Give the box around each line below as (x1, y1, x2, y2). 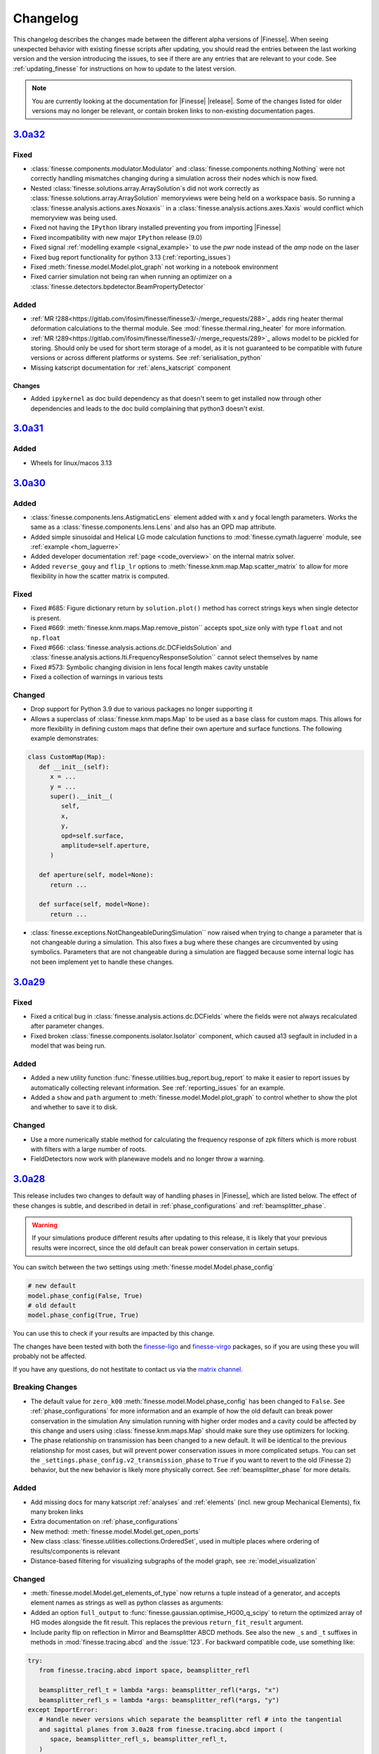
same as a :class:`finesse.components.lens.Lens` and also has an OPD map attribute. (30, 523, 277, 531)
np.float (30, 634, 61, 642)
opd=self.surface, (60, 831, 124, 840)
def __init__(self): (39, 763, 110, 771)
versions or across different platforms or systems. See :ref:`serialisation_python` (30, 354, 263, 362)
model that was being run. (30, 1042, 107, 1050)
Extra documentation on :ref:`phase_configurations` (30, 1518, 180, 1526)
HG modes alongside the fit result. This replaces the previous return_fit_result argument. (30, 1618, 304, 1627)
